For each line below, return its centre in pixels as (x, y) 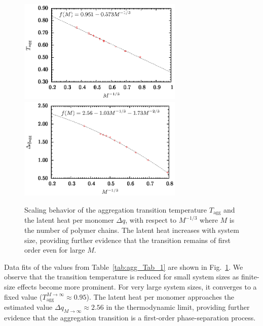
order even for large (55, 250)
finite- (250, 277)
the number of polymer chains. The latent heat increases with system (132, 230)
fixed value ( (23, 296)
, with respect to (151, 220)
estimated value (28, 307)
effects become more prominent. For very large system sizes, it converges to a (137, 287)
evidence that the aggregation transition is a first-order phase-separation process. (130, 317)
